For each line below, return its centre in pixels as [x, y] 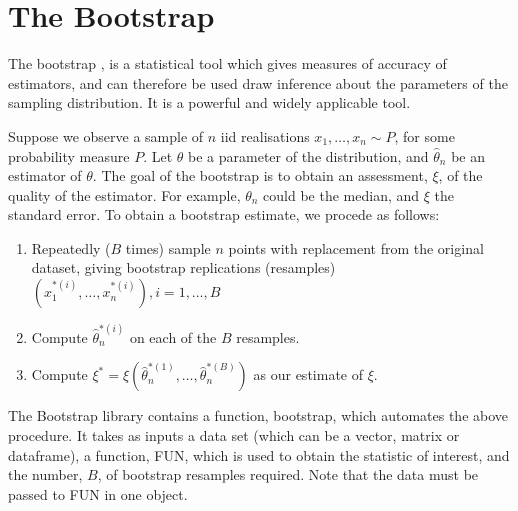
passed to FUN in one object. [98, 493]
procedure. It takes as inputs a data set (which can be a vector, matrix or [234, 434]
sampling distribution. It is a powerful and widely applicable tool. [209, 102]
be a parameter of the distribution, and [308, 155]
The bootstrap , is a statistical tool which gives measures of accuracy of [227, 63]
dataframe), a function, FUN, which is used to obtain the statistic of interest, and [259, 454]
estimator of [45, 175]
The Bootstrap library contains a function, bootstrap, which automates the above [258, 415]
